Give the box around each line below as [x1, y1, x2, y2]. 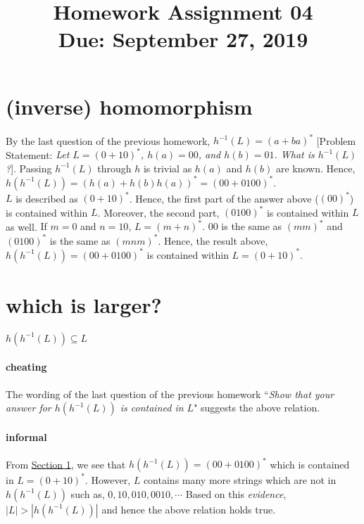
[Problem [316, 133, 356, 147]
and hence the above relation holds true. [101, 501, 276, 516]
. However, [84, 472, 131, 487]
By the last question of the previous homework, [6, 133, 211, 147]
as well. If [6, 219, 47, 234]
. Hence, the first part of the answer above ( [129, 191, 319, 205]
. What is [274, 147, 315, 162]
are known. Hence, [275, 160, 356, 175]
